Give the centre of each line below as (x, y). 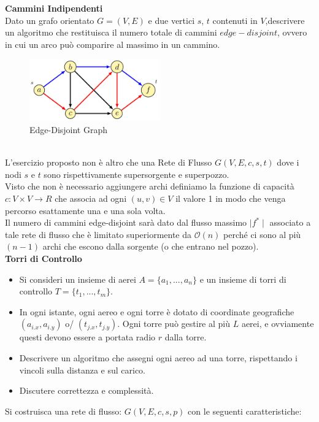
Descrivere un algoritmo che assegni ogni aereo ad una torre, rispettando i (158, 357)
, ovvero (292, 32)
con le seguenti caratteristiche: (245, 411)
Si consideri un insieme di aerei (78, 279)
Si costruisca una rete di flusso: (63, 411)
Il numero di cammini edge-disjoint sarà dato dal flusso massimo (126, 222)
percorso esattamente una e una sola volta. (85, 210)
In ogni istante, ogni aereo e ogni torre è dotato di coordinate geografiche (157, 311)
